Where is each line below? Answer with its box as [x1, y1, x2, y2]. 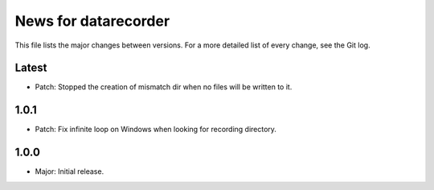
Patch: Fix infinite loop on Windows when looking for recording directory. [35, 125, 277, 134]
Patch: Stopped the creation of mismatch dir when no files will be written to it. [35, 82, 293, 92]
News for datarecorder [14, 12, 170, 30]
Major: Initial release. [35, 167, 104, 176]
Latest [14, 61, 47, 75]
